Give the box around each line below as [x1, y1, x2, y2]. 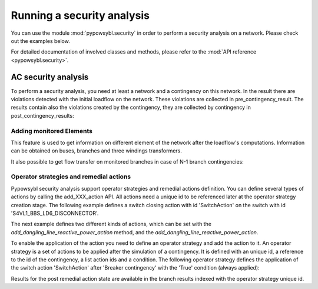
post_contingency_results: [11, 112, 74, 119]
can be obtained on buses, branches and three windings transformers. [11, 147, 183, 154]
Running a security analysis [11, 9, 150, 22]
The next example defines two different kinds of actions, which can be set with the [11, 221, 212, 228]
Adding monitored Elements [11, 127, 92, 135]
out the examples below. [11, 37, 70, 44]
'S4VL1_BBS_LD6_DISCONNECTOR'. [11, 210, 99, 217]
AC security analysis [11, 72, 89, 82]
